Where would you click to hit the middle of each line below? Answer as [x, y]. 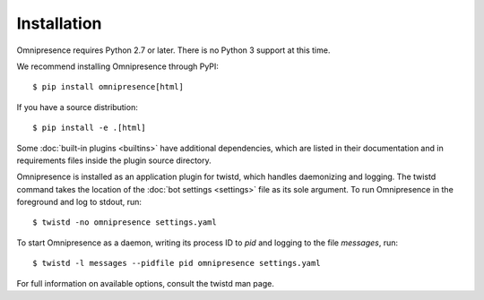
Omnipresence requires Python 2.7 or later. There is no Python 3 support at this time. [173, 50]
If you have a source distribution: [77, 107]
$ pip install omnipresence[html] [108, 87]
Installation [59, 23]
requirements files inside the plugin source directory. [114, 160]
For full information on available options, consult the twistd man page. [146, 283]
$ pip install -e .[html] [90, 128]
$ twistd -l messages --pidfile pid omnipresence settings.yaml [177, 263]
